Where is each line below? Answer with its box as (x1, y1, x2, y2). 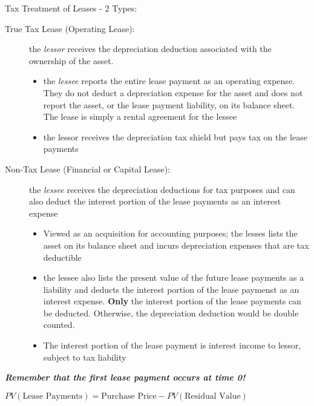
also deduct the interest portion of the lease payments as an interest (29, 195, 281, 208)
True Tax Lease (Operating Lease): (5, 22, 135, 34)
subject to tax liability (43, 350, 126, 363)
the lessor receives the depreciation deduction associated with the (29, 42, 272, 55)
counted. (43, 318, 75, 331)
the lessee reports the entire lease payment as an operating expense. (43, 74, 295, 87)
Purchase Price (101, 391, 157, 401)
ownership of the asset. (29, 54, 114, 67)
